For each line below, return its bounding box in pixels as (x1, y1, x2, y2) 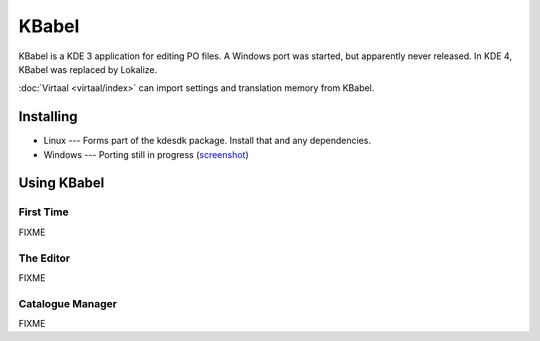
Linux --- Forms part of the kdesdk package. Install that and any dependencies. (43, 135, 372, 147)
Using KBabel (18, 175, 105, 192)
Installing (18, 108, 79, 125)
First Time (18, 205, 69, 219)
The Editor (18, 251, 70, 265)
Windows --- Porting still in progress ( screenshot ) (43, 148, 249, 160)
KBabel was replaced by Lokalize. (18, 63, 158, 75)
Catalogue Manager (18, 296, 117, 310)
